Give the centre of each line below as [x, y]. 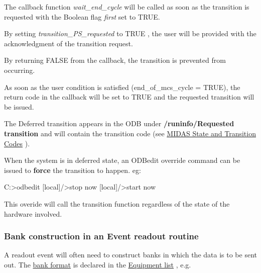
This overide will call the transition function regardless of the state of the [117, 203]
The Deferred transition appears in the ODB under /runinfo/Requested [119, 123]
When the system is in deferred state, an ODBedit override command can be [122, 160]
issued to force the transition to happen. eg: [73, 170]
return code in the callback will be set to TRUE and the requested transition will [129, 97]
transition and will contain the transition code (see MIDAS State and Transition [130, 133]
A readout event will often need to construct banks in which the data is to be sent [130, 255]
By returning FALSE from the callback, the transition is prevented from [115, 60]
